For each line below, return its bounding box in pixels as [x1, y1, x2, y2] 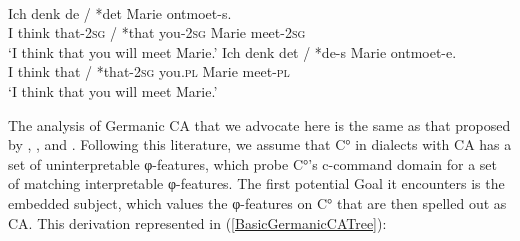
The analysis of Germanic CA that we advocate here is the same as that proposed [8, 114, 511, 135]
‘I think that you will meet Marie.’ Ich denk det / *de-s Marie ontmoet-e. [8, 41, 457, 62]
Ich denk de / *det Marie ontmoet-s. [8, 2, 232, 23]
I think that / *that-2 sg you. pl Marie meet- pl [8, 61, 290, 82]
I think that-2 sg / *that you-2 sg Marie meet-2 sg [8, 22, 306, 43]
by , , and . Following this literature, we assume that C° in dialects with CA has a [8, 134, 512, 155]
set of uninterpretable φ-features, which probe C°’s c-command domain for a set [8, 153, 498, 174]
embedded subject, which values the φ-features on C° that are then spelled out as [8, 192, 507, 213]
